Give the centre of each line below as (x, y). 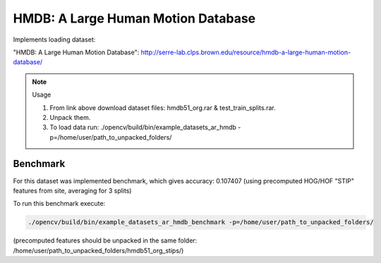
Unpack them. (70, 117)
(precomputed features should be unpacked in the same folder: (105, 240)
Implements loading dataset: (54, 39)
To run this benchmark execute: (59, 204)
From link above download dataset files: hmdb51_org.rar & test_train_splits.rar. (163, 108)
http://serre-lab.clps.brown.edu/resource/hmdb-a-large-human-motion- (246, 52)
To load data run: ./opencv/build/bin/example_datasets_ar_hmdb (143, 128)
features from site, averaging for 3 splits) (72, 190)
